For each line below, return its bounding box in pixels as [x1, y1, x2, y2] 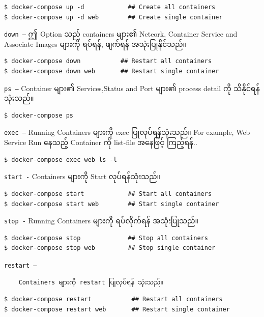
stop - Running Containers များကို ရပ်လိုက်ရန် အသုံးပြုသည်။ [4, 215, 198, 226]
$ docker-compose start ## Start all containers [4, 190, 212, 197]
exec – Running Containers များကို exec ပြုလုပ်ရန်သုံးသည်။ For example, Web [4, 127, 250, 137]
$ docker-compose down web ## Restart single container [4, 68, 219, 75]
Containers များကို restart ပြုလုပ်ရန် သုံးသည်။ [18, 278, 163, 286]
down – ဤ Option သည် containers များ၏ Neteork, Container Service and [4, 28, 238, 39]
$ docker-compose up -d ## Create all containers [4, 4, 216, 11]
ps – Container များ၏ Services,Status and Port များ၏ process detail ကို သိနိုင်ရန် [4, 82, 260, 93]
